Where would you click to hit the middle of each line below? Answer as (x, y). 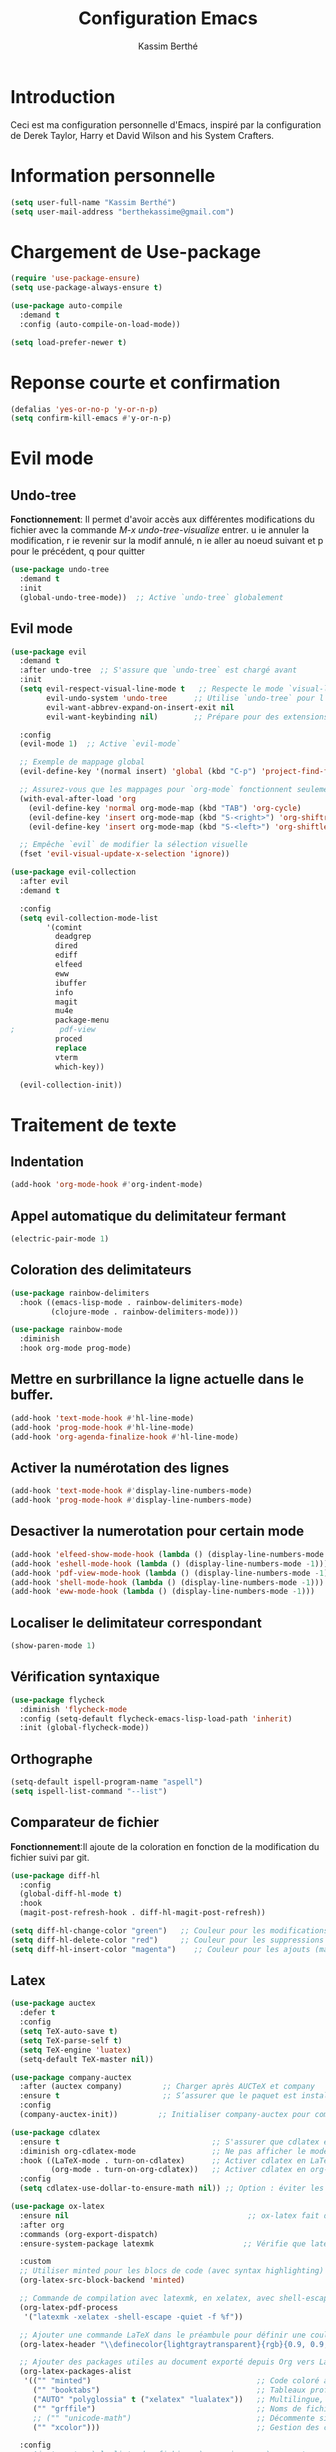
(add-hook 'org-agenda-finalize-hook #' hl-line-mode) (125, 1437)
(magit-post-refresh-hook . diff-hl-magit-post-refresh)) (143, 1913)
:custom (35, 2262)
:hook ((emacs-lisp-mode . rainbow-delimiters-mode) (131, 1302)
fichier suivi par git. (50, 1857)
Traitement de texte (93, 1124)
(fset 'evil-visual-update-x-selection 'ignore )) (124, 854)
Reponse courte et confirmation (145, 382)
